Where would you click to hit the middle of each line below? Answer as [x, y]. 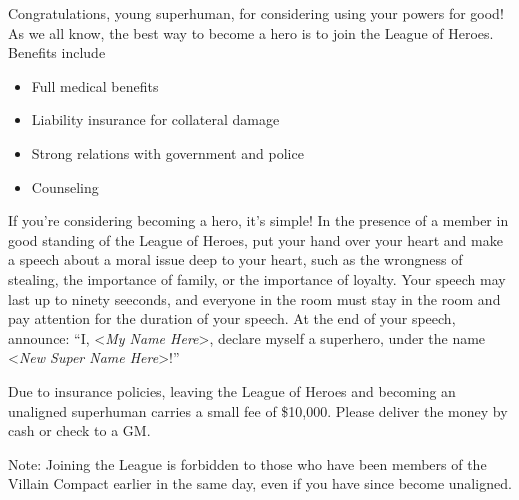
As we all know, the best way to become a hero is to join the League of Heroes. [251, 32]
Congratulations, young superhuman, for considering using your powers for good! [256, 13]
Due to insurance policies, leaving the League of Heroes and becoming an [232, 390]
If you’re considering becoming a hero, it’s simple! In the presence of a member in [258, 220]
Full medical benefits [95, 85]
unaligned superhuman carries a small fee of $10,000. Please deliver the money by [258, 410]
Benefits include [57, 52]
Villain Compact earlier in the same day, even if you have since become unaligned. [260, 483]
